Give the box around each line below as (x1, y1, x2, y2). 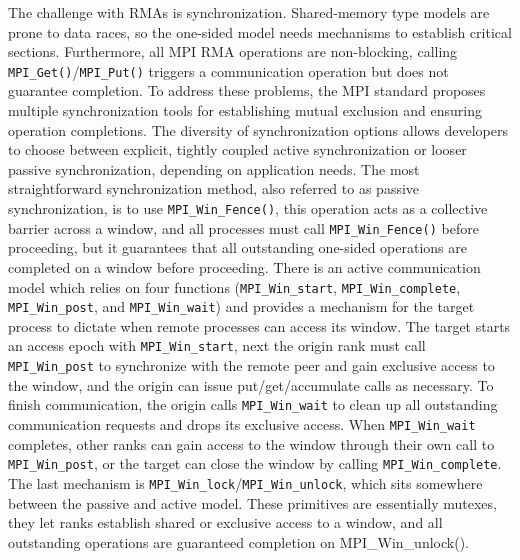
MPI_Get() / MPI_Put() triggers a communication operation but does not (8, 60, 449, 81)
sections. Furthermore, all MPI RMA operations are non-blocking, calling (8, 41, 458, 62)
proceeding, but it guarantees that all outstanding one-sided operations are (8, 237, 468, 258)
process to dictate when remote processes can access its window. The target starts (8, 315, 511, 336)
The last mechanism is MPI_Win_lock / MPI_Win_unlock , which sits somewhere (8, 472, 483, 493)
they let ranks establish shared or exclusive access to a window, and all (8, 512, 443, 533)
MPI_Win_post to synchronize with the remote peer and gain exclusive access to (8, 355, 495, 376)
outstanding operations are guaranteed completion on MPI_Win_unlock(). (8, 531, 469, 552)
